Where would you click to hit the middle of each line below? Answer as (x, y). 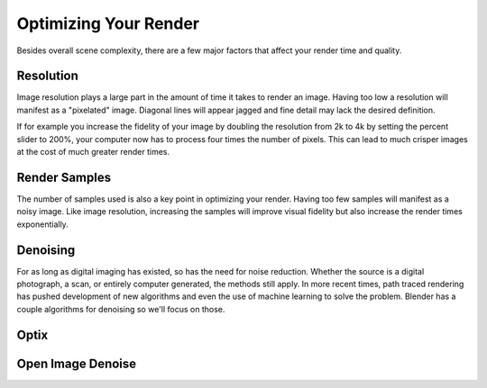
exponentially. (43, 224)
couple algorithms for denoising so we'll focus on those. (121, 309)
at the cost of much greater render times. (93, 152)
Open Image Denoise (77, 363)
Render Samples (64, 177)
